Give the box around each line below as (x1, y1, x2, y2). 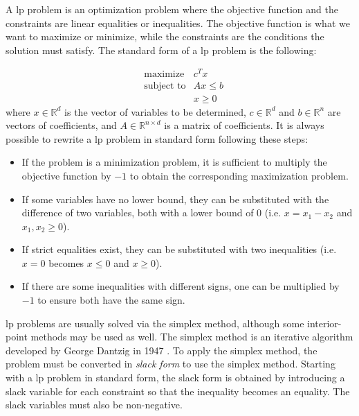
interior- (307, 315, 342, 330)
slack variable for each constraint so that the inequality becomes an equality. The (6, 383, 350, 398)
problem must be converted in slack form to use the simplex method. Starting (6, 356, 335, 371)
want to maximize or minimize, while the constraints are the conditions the (6, 29, 324, 44)
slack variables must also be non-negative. (6, 397, 183, 412)
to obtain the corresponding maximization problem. (129, 168, 349, 182)
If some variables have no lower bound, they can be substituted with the (21, 191, 329, 206)
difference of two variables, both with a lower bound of (21, 205, 254, 220)
